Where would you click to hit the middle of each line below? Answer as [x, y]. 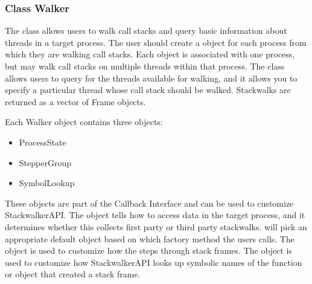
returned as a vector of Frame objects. [75, 101]
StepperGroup [45, 162]
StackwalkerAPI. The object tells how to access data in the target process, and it [155, 215]
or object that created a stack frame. [73, 274]
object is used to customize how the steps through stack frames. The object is [148, 250]
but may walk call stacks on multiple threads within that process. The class [145, 66]
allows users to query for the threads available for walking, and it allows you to [151, 78]
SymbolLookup [47, 183]
